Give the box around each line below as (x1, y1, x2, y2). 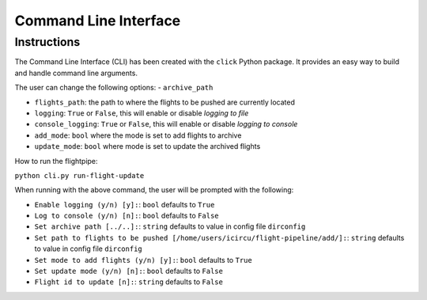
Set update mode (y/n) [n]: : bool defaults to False (34, 266, 223, 276)
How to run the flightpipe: (14, 156, 98, 165)
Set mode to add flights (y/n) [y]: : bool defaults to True (34, 255, 252, 264)
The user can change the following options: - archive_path (14, 83, 213, 93)
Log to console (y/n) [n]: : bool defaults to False (34, 211, 219, 221)
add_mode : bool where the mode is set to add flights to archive (34, 131, 242, 140)
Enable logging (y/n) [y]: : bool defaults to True (34, 199, 215, 209)
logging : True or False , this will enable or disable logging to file (34, 108, 249, 118)
